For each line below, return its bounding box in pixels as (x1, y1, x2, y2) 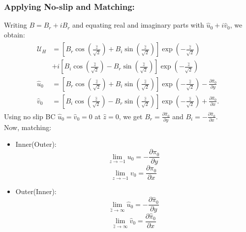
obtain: (4, 29, 25, 39)
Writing (4, 20, 27, 30)
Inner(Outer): (15, 138, 57, 149)
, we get (119, 111, 143, 121)
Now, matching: (4, 122, 52, 133)
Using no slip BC (4, 111, 56, 121)
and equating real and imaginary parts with (72, 20, 204, 30)
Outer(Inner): (15, 186, 57, 197)
